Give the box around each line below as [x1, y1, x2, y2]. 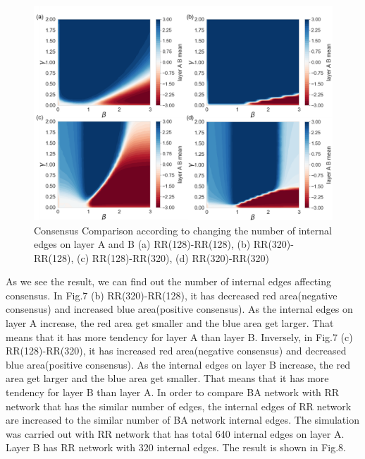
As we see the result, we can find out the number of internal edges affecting [6, 274, 331, 289]
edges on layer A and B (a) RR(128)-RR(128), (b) [34, 237, 251, 251]
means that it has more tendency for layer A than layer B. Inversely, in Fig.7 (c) [6, 329, 353, 344]
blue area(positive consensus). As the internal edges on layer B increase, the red [6, 357, 350, 371]
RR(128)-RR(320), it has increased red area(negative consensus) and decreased [6, 343, 347, 358]
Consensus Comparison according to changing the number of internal [34, 222, 332, 237]
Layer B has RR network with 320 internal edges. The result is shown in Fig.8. [6, 440, 346, 455]
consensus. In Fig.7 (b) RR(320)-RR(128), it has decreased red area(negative [6, 287, 338, 302]
